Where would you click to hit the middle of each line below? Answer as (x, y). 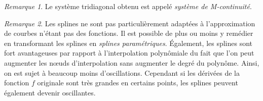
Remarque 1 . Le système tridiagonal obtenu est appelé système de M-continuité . (128, 6)
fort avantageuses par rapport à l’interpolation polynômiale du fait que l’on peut (129, 53)
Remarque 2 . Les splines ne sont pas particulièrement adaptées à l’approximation (130, 23)
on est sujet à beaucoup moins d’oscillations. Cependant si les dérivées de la (122, 72)
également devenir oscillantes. (50, 92)
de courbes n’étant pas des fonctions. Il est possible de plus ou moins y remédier (129, 33)
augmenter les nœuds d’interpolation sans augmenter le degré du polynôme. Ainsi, (132, 62)
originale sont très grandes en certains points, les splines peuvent (138, 83)
